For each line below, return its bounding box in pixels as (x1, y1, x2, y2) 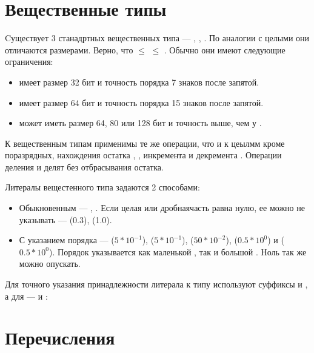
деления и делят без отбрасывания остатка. (5, 160, 164, 173)
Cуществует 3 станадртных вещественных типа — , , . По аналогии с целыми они (5, 32, 310, 44)
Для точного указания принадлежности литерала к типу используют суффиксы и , (5, 278, 308, 291)
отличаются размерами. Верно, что (5, 43, 133, 56)
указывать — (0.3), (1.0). (19, 213, 112, 226)
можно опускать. (19, 257, 81, 270)
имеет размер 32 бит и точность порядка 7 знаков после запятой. (19, 75, 259, 88)
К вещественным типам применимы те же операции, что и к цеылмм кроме (5, 136, 285, 149)
